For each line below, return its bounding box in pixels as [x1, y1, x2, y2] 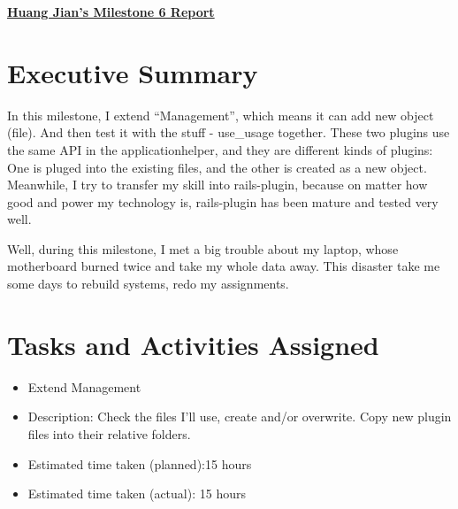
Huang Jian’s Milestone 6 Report [7, 3, 215, 20]
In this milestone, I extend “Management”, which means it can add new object [7, 105, 434, 124]
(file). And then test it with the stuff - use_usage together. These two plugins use [7, 123, 450, 142]
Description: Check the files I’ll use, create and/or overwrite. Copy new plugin [27, 407, 452, 426]
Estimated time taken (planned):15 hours [27, 454, 252, 473]
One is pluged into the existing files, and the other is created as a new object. [7, 158, 427, 176]
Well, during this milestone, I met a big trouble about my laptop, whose [7, 239, 399, 258]
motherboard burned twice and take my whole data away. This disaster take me [7, 257, 440, 275]
